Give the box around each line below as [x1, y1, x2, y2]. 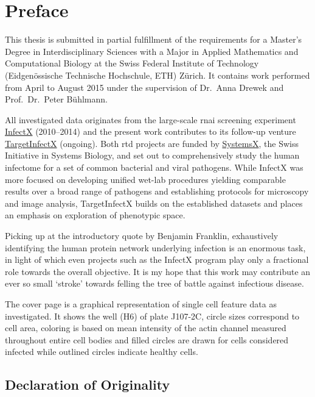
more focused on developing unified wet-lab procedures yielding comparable [5, 173, 286, 185]
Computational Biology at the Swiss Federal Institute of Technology [5, 57, 259, 70]
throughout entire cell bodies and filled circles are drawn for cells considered [5, 333, 289, 346]
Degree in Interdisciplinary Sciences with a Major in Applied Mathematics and [5, 45, 299, 57]
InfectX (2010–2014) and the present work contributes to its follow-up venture [5, 125, 296, 138]
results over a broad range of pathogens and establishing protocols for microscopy [5, 185, 309, 198]
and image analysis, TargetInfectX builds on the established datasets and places [5, 196, 303, 209]
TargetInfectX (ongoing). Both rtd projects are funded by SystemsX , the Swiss [5, 137, 299, 149]
